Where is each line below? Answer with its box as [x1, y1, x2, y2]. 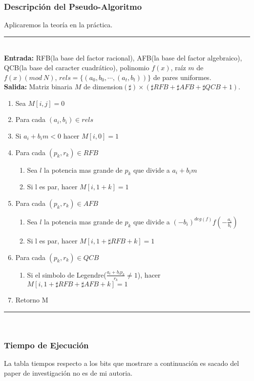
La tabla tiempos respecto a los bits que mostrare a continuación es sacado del [4, 358, 239, 368]
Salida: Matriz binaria [4, 81, 72, 92]
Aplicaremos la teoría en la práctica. [4, 20, 113, 30]
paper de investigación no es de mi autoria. [4, 368, 133, 378]
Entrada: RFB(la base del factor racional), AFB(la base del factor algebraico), [4, 53, 242, 63]
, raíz [170, 62, 186, 72]
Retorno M [15, 295, 48, 305]
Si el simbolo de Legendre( [27, 269, 106, 280]
